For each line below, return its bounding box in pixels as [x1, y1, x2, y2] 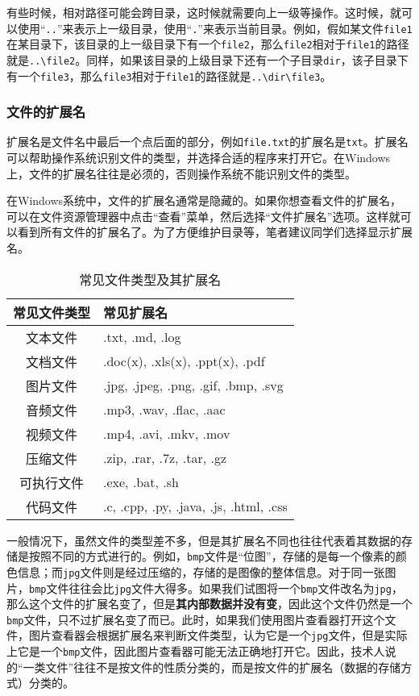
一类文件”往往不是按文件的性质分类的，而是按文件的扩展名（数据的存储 [23, 658, 401, 675]
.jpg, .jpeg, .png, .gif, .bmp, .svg [103, 376, 284, 395]
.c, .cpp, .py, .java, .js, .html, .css [103, 497, 288, 516]
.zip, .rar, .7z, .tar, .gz [103, 448, 227, 468]
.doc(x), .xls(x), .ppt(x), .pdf [103, 352, 265, 371]
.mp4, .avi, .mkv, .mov [103, 424, 230, 444]
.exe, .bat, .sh [103, 473, 179, 492]
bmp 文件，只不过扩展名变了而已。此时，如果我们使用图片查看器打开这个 [6, 611, 385, 627]
